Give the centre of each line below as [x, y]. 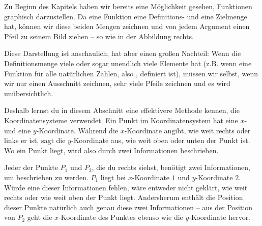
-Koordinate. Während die [77, 130]
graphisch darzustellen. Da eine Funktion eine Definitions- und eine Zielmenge [126, 16]
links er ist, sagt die [35, 140]
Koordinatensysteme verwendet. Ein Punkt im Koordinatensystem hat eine [121, 120]
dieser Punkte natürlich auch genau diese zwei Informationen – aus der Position [128, 207]
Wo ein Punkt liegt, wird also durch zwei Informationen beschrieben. [111, 150]
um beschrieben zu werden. [46, 177]
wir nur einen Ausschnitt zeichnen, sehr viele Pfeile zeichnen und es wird [117, 83]
